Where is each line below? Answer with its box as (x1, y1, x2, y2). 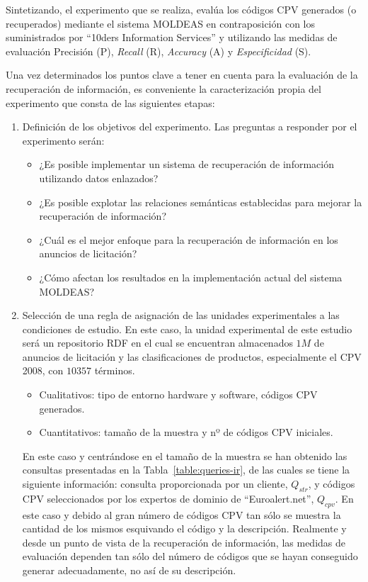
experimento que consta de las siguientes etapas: (6, 95, 215, 110)
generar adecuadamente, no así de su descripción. (22, 563, 236, 577)
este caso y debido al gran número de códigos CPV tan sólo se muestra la (22, 507, 341, 522)
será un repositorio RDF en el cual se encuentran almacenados (22, 335, 293, 350)
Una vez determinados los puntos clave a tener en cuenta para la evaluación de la (6, 67, 358, 82)
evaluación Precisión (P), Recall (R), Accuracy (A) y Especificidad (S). (6, 43, 311, 58)
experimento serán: (22, 133, 105, 147)
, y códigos (308, 476, 355, 491)
